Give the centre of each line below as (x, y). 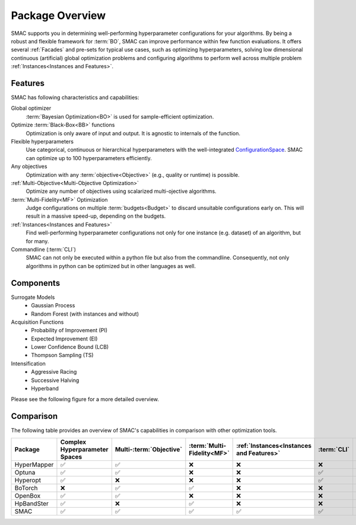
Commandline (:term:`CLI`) (44, 250)
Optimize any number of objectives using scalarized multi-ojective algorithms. (121, 191)
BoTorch (26, 488)
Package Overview (58, 15)
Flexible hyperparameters (42, 141)
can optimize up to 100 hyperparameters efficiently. (89, 158)
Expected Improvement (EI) (64, 339)
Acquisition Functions (37, 322)
